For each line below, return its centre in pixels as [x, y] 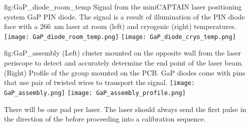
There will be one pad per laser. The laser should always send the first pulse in [125, 109]
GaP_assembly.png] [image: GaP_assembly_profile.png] [95, 93]
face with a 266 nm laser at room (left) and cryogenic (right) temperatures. [120, 26]
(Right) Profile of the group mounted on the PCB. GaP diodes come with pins [125, 72]
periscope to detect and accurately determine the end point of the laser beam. [124, 63]
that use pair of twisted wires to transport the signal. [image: [99, 82]
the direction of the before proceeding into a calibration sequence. [105, 119]
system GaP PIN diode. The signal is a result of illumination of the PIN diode [124, 16]
